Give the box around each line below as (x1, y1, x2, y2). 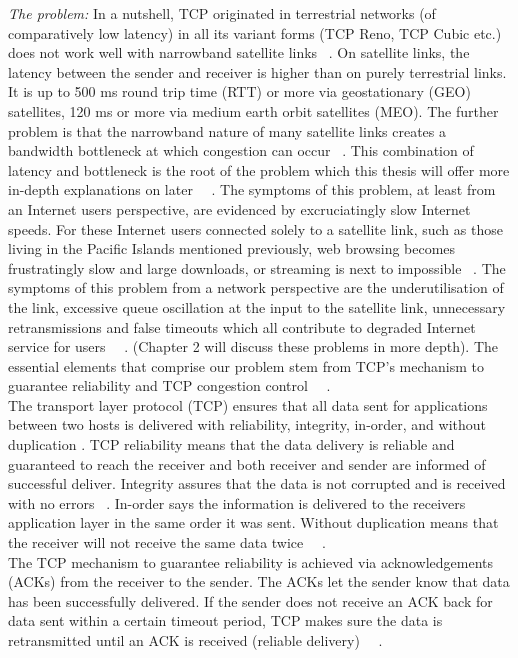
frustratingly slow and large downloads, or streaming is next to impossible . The (8, 257, 506, 278)
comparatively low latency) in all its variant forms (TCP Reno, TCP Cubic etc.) (8, 22, 502, 43)
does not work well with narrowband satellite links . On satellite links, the (8, 42, 470, 63)
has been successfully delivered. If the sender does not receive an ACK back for (8, 590, 493, 611)
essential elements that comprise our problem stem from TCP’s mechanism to (8, 355, 485, 376)
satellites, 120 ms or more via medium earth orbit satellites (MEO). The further (8, 100, 499, 121)
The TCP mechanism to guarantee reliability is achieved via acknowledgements (8, 551, 493, 572)
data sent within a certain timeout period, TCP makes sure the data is (8, 610, 443, 631)
